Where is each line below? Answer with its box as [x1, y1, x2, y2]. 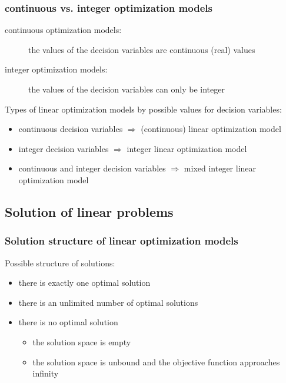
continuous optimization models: [5, 24, 122, 36]
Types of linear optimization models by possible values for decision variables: [5, 103, 282, 115]
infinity [32, 367, 59, 379]
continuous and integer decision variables [18, 162, 166, 174]
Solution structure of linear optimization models [5, 233, 238, 248]
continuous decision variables [18, 123, 123, 135]
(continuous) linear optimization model [141, 123, 281, 135]
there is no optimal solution [18, 316, 118, 328]
